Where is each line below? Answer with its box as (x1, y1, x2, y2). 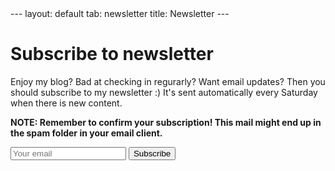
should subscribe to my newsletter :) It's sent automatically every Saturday (10, 86, 318, 98)
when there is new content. (10, 97, 123, 109)
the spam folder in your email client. (10, 127, 163, 139)
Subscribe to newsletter (10, 43, 214, 66)
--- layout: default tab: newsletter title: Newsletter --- (10, 8, 230, 19)
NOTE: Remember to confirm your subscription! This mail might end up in (10, 116, 322, 128)
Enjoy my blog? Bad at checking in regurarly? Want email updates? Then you (10, 75, 326, 87)
